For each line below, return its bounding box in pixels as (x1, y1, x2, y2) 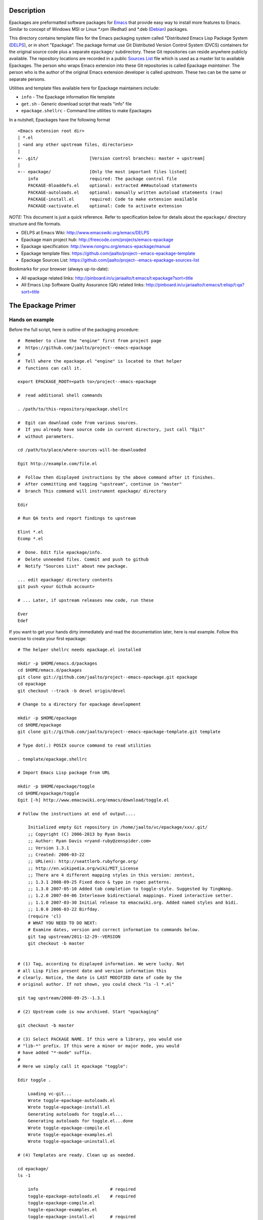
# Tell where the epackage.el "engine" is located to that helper (18, 359, 182, 364)
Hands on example (9, 316, 55, 323)
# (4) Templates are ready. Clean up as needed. (18, 1152, 136, 1158)
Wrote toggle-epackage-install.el (27, 1104, 111, 1110)
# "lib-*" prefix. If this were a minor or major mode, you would (18, 1043, 180, 1049)
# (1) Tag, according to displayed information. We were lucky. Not (18, 961, 185, 967)
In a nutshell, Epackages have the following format (9, 117, 111, 122)
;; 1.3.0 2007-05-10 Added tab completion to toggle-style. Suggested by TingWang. (27, 886, 234, 892)
